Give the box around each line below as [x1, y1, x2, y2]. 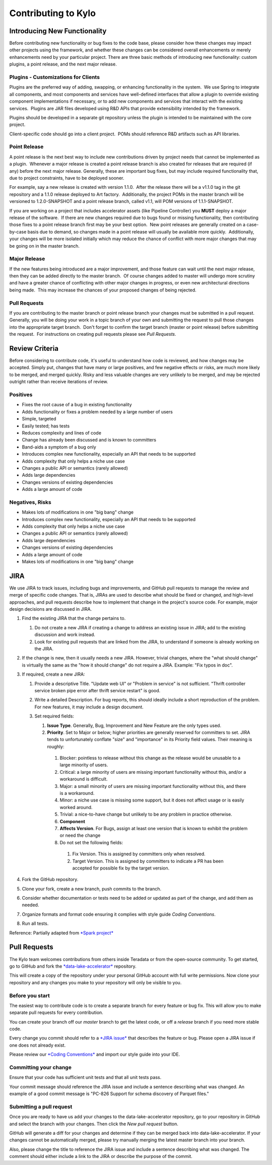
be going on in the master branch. [9, 243, 80, 249]
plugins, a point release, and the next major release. [9, 61, 117, 67]
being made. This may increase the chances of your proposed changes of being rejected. [9, 287, 196, 293]
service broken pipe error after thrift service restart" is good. [34, 687, 161, 693]
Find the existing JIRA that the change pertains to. [22, 615, 126, 621]
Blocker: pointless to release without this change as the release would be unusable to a [59, 755, 241, 761]
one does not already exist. [9, 1042, 66, 1048]
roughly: [47, 743, 64, 750]
